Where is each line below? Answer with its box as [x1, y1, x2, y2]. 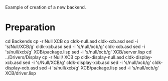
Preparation [5, 22, 56, 33]
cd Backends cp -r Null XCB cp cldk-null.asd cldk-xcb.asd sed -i [5, 38, 138, 44]
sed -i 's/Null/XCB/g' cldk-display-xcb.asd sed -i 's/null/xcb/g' [22, 59, 151, 65]
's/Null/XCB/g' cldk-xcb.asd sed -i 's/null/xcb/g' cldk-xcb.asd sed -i [5, 43, 145, 49]
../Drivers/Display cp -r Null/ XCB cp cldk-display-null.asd [5, 54, 124, 60]
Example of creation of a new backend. [5, 4, 86, 10]
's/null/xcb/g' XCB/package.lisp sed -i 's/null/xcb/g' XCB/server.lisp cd [5, 48, 152, 54]
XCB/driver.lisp [5, 70, 36, 76]
